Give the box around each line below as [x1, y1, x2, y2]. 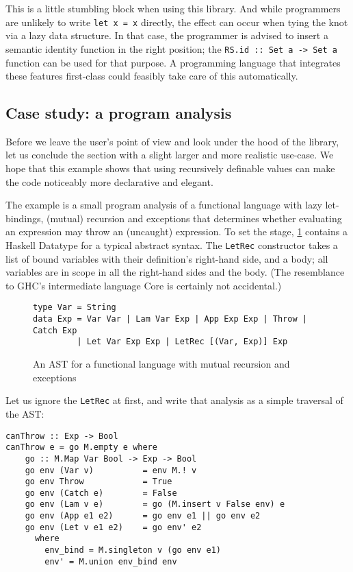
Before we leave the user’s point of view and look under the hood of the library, [5, 134, 339, 148]
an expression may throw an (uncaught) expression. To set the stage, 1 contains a [5, 224, 348, 239]
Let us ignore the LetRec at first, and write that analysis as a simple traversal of [5, 393, 343, 407]
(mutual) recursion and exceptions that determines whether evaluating [46, 211, 342, 225]
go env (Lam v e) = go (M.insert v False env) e [25, 499, 285, 510]
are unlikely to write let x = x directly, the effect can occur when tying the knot [5, 14, 348, 29]
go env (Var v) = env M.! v [25, 465, 197, 475]
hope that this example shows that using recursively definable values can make [5, 161, 335, 176]
